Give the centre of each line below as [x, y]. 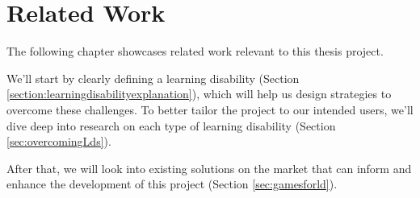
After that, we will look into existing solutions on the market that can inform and [209, 168]
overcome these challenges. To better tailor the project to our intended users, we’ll [210, 109]
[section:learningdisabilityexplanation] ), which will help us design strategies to [199, 94]
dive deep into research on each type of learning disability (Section [171, 125]
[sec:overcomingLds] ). [59, 141]
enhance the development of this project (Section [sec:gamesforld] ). [172, 184]
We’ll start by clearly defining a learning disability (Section [153, 78]
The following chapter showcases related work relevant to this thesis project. [195, 51]
